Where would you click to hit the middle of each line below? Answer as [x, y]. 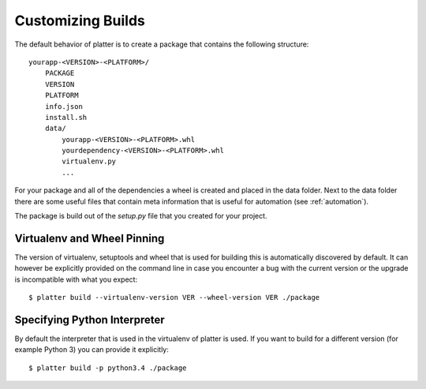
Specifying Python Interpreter [90, 320]
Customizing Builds [80, 21]
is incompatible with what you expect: [76, 279]
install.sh [66, 117]
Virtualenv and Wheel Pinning [90, 238]
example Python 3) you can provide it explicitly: [92, 350]
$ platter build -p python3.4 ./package [108, 368]
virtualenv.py [89, 161]
